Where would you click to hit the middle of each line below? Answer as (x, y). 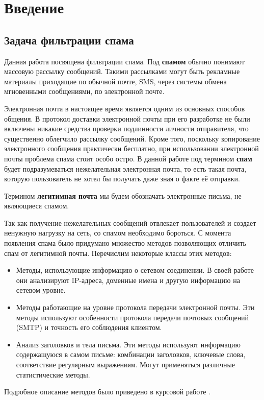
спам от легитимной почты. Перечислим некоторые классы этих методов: (118, 253)
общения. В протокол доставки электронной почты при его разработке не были (127, 118)
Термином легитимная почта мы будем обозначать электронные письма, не (123, 195)
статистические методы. (53, 374)
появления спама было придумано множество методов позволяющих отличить (125, 243)
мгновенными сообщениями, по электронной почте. (84, 91)
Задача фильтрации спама (69, 40)
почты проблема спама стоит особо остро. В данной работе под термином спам (128, 158)
